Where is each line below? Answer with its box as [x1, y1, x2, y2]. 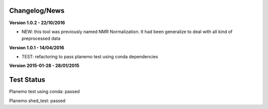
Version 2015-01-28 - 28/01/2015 [9, 63, 79, 69]
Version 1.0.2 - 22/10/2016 [9, 20, 66, 26]
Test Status [9, 75, 46, 84]
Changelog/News [9, 6, 65, 15]
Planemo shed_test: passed [9, 98, 66, 104]
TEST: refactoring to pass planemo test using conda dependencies [21, 54, 158, 60]
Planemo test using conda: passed [9, 89, 80, 95]
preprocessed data [21, 36, 61, 41]
